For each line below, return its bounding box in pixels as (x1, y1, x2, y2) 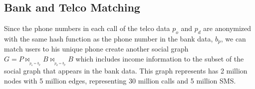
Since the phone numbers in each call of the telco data (4, 23, 170, 33)
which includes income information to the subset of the (75, 53, 244, 64)
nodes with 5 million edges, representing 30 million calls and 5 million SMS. (4, 75, 236, 85)
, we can (221, 33, 246, 43)
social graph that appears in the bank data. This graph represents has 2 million (4, 65, 248, 76)
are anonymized (203, 23, 252, 33)
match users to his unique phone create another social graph (4, 43, 189, 54)
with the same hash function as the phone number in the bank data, (4, 33, 213, 43)
